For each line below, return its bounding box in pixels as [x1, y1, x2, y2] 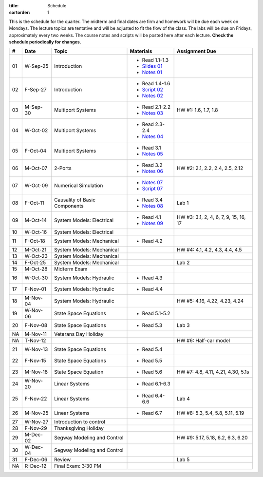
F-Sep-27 [24, 86, 47, 93]
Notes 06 [142, 168, 163, 175]
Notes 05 [142, 151, 163, 157]
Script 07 [142, 185, 163, 192]
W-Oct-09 [24, 182, 48, 189]
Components [54, 203, 84, 210]
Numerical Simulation [54, 182, 103, 189]
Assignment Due [177, 48, 216, 55]
